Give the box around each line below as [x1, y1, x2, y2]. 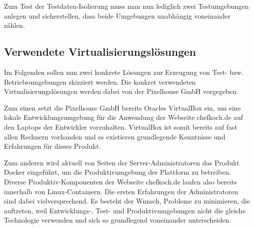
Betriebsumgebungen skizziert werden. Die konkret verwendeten [4, 76, 196, 87]
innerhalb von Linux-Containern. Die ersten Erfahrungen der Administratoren [4, 186, 238, 196]
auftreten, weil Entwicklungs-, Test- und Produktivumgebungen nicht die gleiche [4, 205, 246, 215]
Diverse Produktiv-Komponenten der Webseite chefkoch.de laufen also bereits [4, 176, 237, 186]
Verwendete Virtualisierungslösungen [4, 44, 196, 59]
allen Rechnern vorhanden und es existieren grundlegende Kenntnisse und [4, 131, 226, 141]
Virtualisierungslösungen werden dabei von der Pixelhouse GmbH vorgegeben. [4, 86, 238, 96]
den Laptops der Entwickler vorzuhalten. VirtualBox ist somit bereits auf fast [4, 121, 238, 132]
